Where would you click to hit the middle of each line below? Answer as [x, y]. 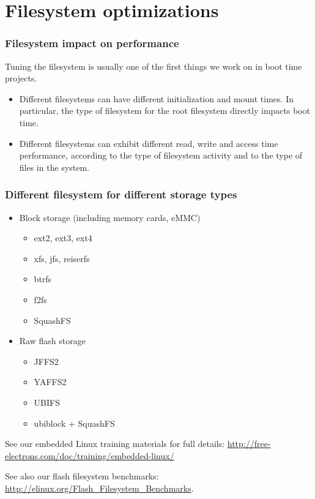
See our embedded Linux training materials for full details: [115, 444]
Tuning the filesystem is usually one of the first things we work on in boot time [154, 66]
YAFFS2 [50, 382]
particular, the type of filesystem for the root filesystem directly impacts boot [165, 111]
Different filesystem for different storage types [121, 194]
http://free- [249, 444]
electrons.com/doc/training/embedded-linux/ [90, 455]
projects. [21, 78]
